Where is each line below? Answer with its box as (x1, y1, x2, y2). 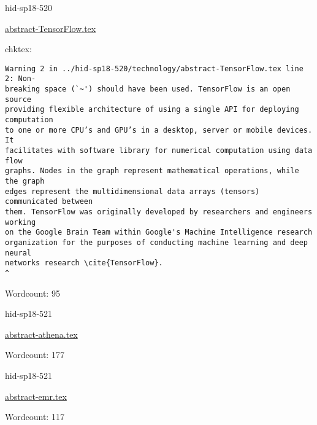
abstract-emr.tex (5, 389, 67, 402)
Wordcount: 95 (5, 286, 60, 299)
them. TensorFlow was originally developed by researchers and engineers (5, 207, 313, 216)
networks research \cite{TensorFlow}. (5, 259, 163, 268)
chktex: (5, 42, 32, 55)
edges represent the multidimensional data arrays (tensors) (5, 187, 260, 196)
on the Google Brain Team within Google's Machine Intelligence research (5, 228, 313, 237)
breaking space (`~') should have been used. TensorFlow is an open (5, 85, 291, 94)
